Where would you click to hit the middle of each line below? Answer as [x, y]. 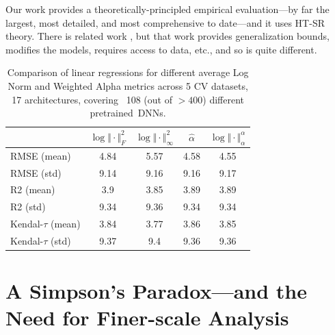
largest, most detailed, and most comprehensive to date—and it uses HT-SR [165, 22]
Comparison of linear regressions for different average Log [128, 72]
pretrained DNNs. [128, 113]
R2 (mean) [33, 189]
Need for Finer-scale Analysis [147, 318]
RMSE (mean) [41, 155]
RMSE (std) [36, 172]
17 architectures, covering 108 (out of [92, 99]
